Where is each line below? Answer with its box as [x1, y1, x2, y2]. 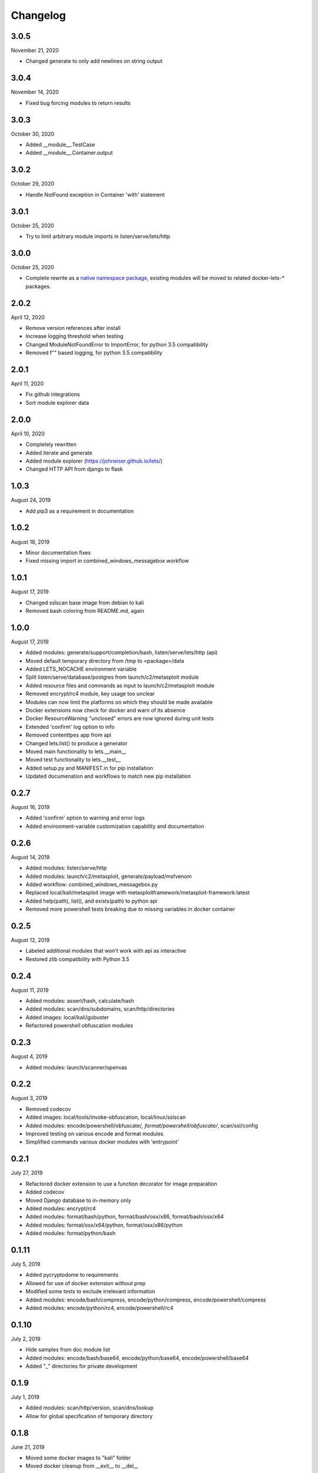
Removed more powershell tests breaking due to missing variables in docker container [25, 906, 236, 913]
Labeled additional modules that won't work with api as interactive [25, 947, 187, 955]
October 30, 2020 [11, 130, 55, 137]
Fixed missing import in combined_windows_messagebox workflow [25, 557, 190, 564]
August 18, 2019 [11, 538, 50, 545]
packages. [25, 283, 51, 290]
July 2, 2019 [11, 1335, 41, 1342]
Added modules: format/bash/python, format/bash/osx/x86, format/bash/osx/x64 [25, 1213, 224, 1220]
